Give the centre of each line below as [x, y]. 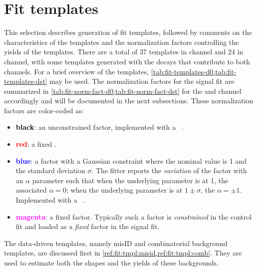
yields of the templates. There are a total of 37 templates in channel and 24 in [124, 52]
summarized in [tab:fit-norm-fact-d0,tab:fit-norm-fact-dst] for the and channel [123, 91]
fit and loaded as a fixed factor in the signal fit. [88, 226]
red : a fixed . [36, 144]
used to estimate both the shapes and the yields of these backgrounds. [111, 263]
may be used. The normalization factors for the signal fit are [142, 81]
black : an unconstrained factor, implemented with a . [100, 127]
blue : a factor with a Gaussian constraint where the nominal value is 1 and [131, 160]
